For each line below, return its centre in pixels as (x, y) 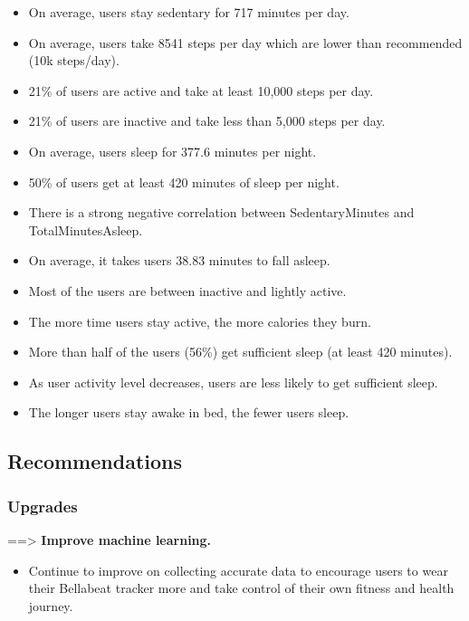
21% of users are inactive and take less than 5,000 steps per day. (207, 121)
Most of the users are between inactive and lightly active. (187, 290)
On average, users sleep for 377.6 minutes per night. (172, 151)
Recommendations (95, 461)
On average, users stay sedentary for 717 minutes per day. (189, 12)
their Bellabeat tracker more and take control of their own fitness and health (241, 588)
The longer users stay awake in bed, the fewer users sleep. (189, 412)
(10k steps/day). (74, 60)
